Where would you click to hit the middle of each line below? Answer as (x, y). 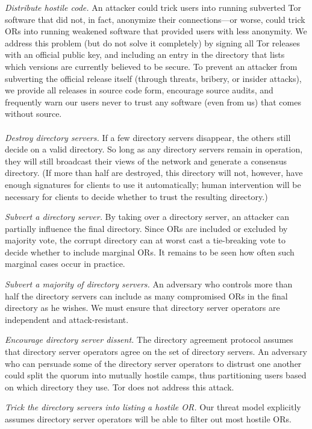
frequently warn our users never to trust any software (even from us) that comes (153, 102)
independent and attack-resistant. (67, 319)
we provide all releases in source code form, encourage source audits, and (139, 90)
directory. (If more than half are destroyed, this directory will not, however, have (154, 173)
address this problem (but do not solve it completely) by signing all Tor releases (152, 42)
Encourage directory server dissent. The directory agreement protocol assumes (149, 340)
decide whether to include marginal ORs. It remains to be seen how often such (150, 252)
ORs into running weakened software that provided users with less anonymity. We (156, 31)
